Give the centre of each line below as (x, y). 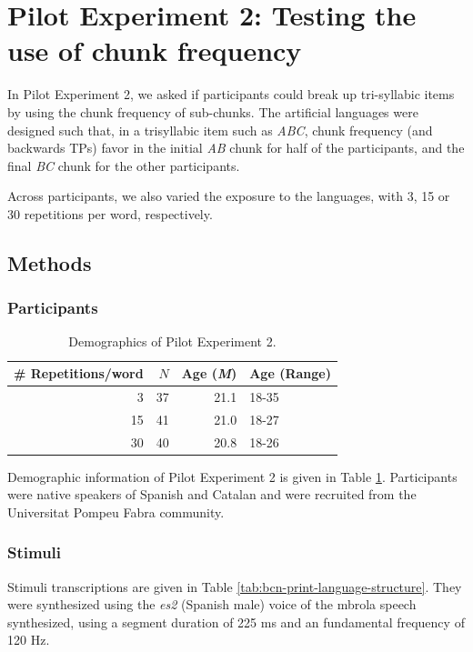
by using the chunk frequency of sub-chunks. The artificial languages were (213, 111)
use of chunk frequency (155, 50)
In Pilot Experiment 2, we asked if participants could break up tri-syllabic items (231, 94)
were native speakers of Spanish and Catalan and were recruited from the (212, 494)
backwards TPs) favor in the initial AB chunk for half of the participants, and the (236, 148)
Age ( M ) (209, 373)
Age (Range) (290, 373)
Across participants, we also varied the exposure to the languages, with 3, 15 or (229, 196)
